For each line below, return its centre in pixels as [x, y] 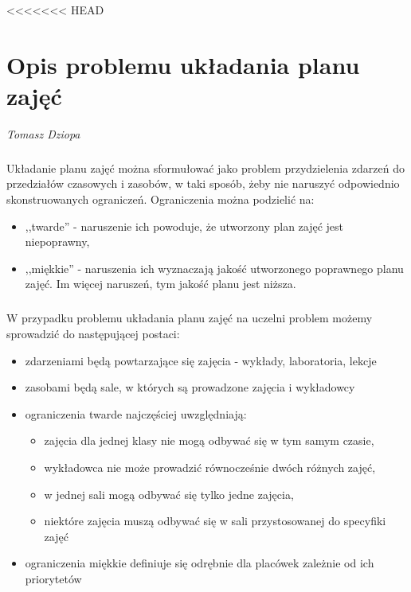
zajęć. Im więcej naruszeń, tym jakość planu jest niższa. [160, 284]
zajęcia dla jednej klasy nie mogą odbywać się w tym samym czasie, [209, 440]
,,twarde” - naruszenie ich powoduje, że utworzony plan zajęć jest [184, 226]
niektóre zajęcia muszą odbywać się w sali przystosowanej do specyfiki [215, 521]
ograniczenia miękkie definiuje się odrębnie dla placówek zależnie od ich [200, 563]
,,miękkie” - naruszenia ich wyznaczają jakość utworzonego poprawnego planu [214, 268]
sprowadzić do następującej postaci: [93, 333]
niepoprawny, [57, 241]
